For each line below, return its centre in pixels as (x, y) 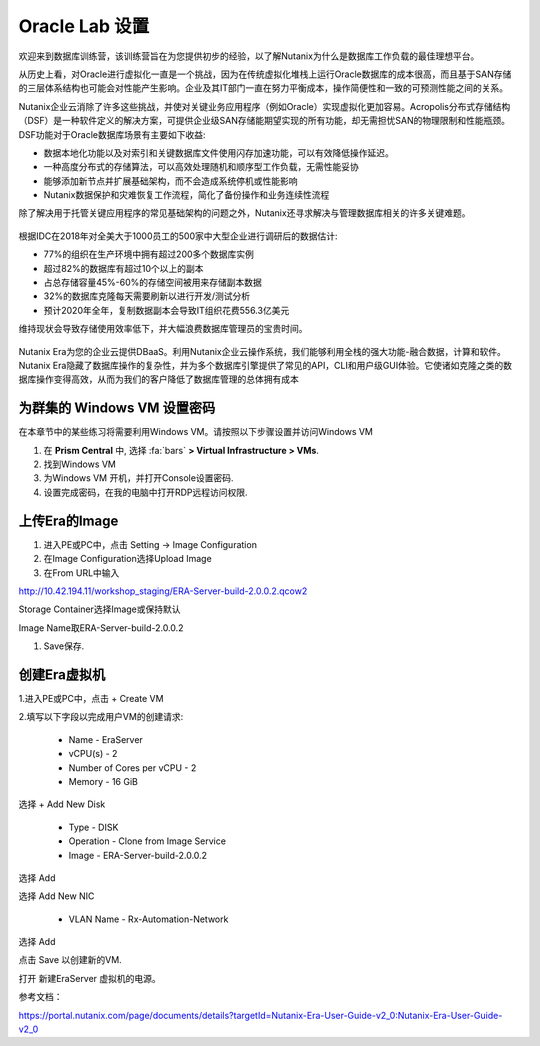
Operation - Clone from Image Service (147, 841)
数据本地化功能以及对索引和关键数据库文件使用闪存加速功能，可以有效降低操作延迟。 (218, 152)
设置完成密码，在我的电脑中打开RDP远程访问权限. (146, 492)
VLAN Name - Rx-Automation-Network (148, 919)
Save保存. (64, 646)
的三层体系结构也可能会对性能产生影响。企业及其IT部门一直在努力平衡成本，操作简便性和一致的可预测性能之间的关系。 (263, 88)
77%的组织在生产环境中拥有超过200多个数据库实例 (149, 254)
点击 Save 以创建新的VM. (70, 960)
